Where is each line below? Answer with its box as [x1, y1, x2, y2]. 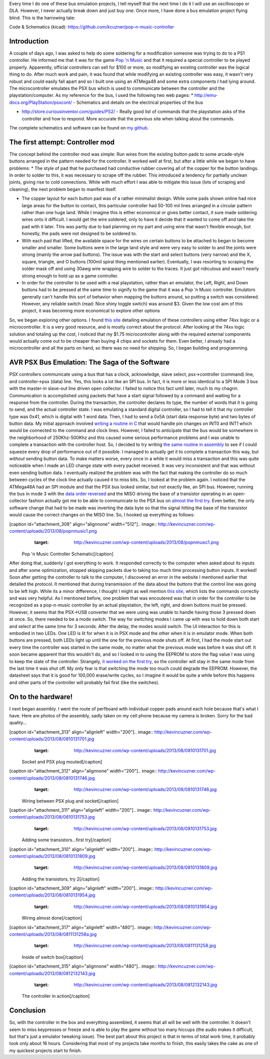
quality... [9, 720, 27, 726]
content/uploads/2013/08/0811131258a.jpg [9, 931, 97, 938]
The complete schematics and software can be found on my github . [9, 124, 149, 130]
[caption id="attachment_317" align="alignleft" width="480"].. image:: [9, 924, 153, 930]
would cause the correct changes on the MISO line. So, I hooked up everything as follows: [9, 512, 195, 518]
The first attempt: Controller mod [9, 138, 115, 146]
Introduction [9, 37, 49, 45]
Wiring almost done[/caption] [21, 915, 82, 921]
